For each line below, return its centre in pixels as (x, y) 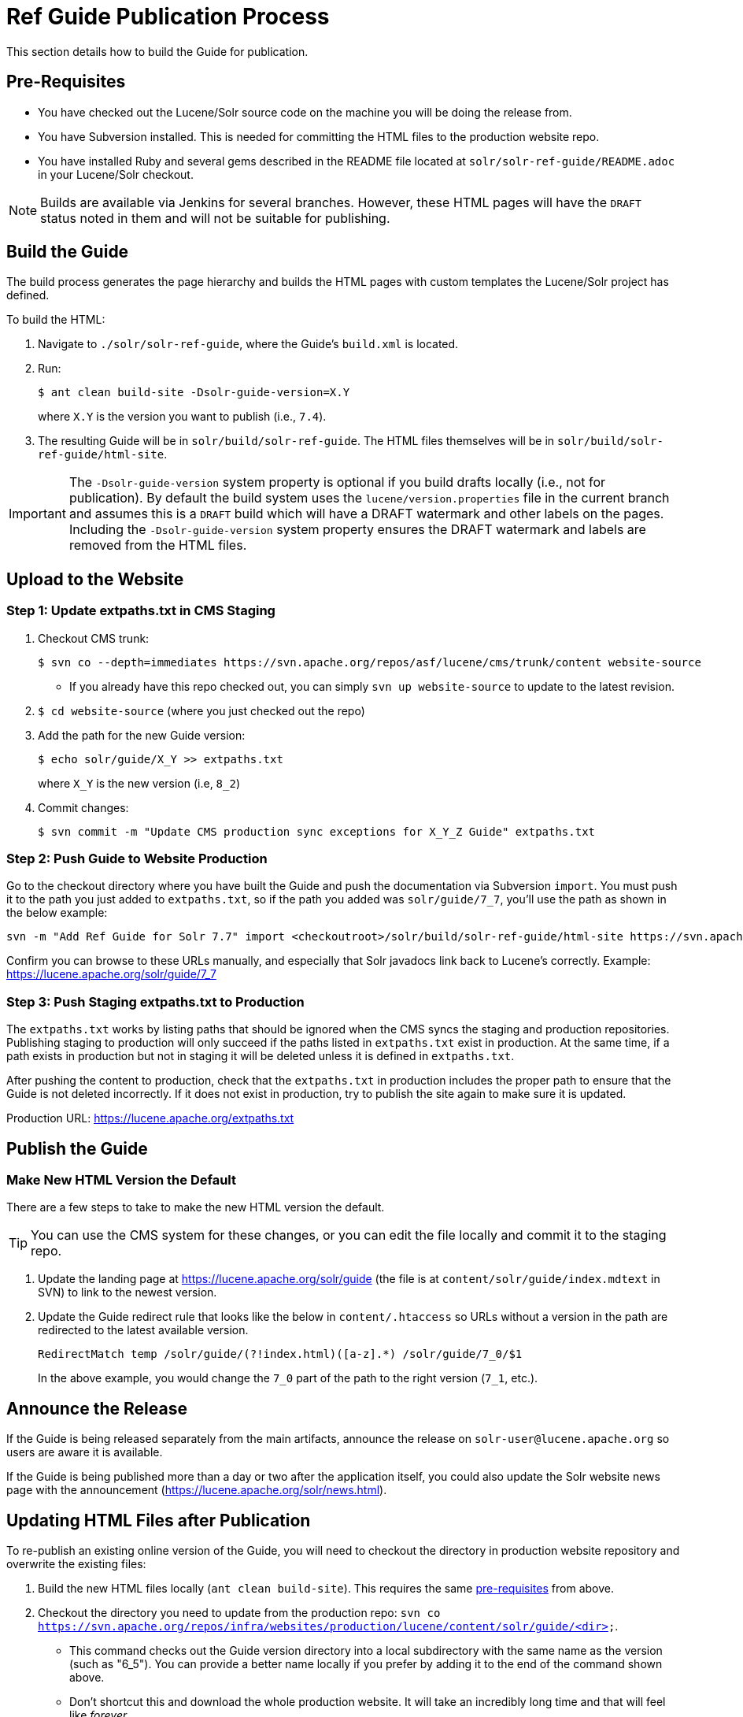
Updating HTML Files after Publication (159, 1520)
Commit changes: (83, 807)
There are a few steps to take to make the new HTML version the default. (196, 1207)
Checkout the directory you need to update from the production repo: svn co (239, 1613)
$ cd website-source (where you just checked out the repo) (201, 710)
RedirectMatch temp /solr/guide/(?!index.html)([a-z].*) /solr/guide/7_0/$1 (280, 1354)
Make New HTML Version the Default (121, 1180)
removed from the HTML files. (158, 545)
